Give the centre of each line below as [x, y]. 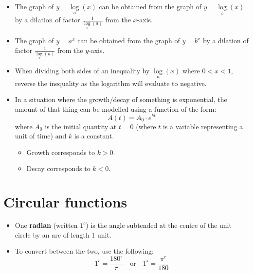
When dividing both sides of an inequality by [82, 71]
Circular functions [65, 202]
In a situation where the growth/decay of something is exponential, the [121, 99]
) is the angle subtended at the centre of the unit [159, 225]
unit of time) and [41, 136]
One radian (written [46, 225]
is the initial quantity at [81, 126]
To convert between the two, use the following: [84, 251]
